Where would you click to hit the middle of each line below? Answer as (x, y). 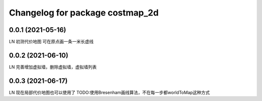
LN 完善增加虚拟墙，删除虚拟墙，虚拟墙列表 (53, 67)
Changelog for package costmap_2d (84, 13)
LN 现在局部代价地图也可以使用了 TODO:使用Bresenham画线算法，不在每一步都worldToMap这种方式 (109, 92)
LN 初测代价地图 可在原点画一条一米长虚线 (51, 42)
